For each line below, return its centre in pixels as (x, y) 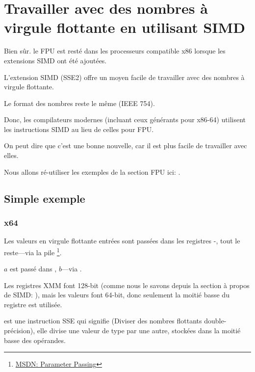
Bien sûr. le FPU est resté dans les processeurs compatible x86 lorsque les (115, 51)
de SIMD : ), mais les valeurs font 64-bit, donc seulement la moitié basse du (117, 295)
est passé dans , (33, 269)
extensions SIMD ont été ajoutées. (55, 60)
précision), (20, 331)
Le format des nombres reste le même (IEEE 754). (79, 103)
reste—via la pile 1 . (33, 251)
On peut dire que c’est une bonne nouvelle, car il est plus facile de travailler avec (126, 146)
